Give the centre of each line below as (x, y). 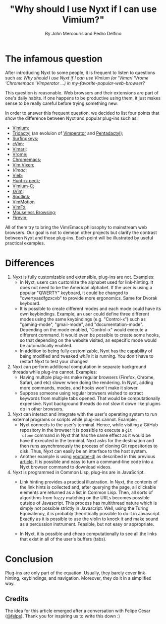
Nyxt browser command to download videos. (66, 467)
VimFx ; (20, 207)
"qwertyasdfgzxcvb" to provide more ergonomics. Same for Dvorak (88, 298)
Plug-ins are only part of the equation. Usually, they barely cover (71, 573)
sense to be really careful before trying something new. (61, 103)
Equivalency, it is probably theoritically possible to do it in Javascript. (90, 513)
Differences (30, 263)
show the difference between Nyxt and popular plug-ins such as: (71, 118)
